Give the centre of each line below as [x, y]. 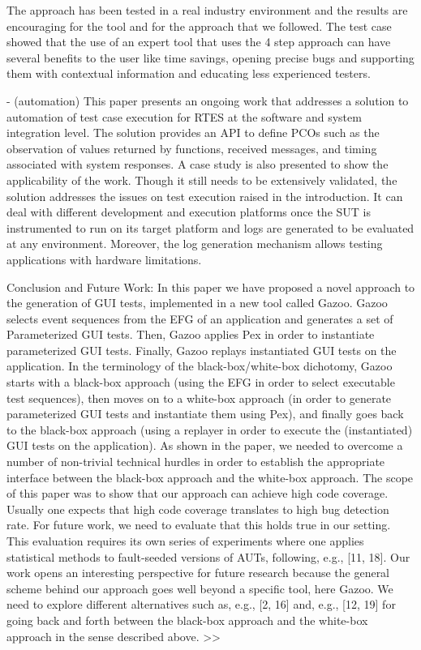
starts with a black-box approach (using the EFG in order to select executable [201, 382]
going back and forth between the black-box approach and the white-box [187, 620]
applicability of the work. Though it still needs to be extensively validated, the [202, 180]
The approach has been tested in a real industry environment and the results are [207, 10]
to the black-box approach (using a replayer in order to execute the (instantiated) [210, 429]
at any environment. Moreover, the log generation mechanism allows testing [195, 244]
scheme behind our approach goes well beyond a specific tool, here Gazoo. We [200, 588]
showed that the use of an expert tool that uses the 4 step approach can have [199, 42]
